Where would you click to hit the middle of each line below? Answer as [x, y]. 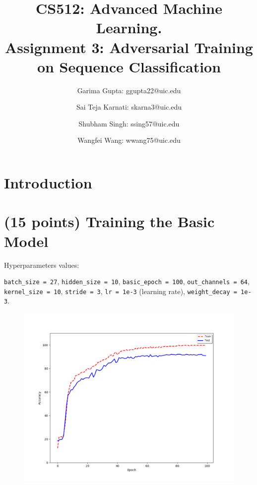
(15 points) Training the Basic [109, 221]
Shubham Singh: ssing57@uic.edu [129, 123]
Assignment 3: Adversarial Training [129, 47]
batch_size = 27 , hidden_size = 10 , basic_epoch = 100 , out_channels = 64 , [127, 281]
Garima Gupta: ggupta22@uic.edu [129, 90]
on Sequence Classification [129, 66]
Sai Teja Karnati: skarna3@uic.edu [129, 107]
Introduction [48, 183]
